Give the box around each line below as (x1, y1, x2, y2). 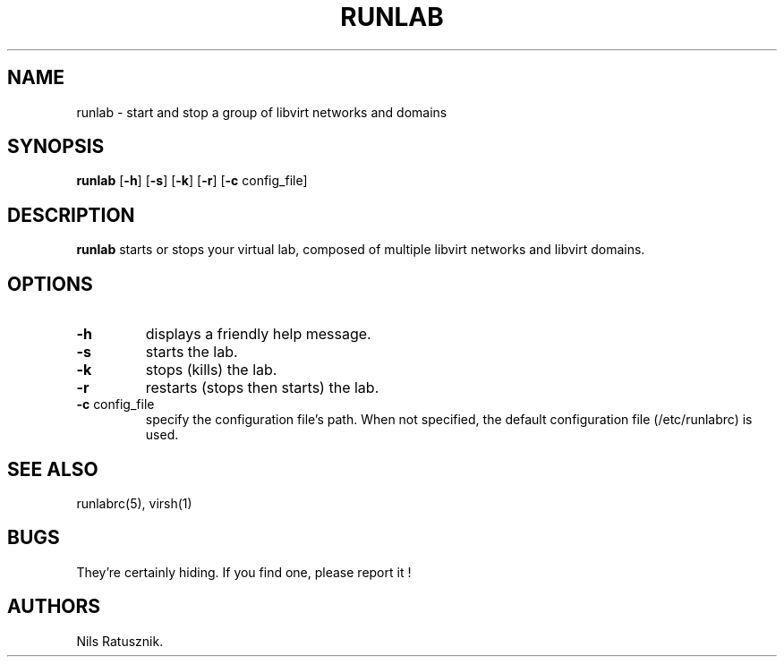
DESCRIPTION (7, 203, 135, 226)
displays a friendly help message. (145, 325, 371, 344)
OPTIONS (7, 272, 93, 295)
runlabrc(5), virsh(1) (76, 495, 192, 511)
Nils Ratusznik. (76, 633, 164, 649)
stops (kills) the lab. (145, 361, 277, 379)
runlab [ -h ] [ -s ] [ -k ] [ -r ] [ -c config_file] (76, 173, 308, 189)
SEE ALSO (7, 457, 98, 481)
